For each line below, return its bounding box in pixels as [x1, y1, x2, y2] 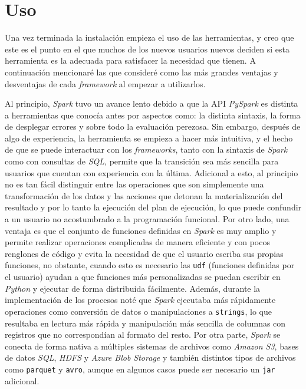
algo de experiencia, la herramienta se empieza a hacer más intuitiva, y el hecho [5, 131, 293, 144]
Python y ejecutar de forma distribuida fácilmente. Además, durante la [5, 282, 261, 294]
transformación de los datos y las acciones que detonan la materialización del [5, 189, 283, 202]
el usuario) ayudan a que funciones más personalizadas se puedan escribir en [5, 271, 281, 283]
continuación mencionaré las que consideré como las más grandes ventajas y [5, 65, 278, 78]
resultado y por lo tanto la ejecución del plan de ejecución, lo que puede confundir [5, 201, 302, 213]
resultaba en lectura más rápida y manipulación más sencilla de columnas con [5, 317, 286, 329]
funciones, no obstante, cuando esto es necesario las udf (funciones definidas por [5, 259, 295, 271]
